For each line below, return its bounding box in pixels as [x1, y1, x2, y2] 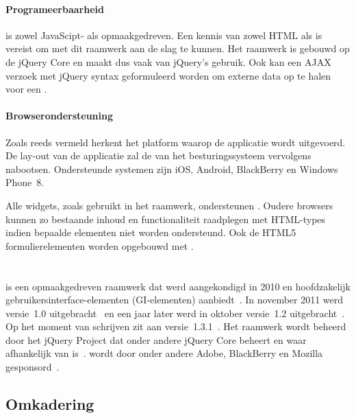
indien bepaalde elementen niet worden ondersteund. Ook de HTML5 [5, 225, 296, 240]
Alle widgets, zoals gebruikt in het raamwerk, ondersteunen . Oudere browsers [5, 198, 333, 212]
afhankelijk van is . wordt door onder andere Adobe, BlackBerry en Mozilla [5, 346, 323, 360]
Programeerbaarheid [5, 1, 104, 16]
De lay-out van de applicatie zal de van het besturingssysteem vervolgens [5, 148, 311, 163]
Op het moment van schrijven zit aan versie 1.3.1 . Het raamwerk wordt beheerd [5, 319, 346, 334]
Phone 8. [5, 175, 44, 189]
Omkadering [5, 393, 94, 415]
